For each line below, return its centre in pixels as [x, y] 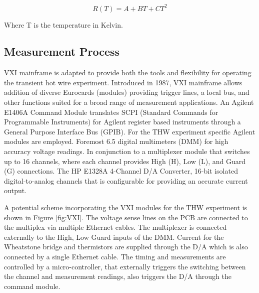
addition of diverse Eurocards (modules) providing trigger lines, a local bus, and [127, 92]
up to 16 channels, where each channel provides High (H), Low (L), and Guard [125, 161]
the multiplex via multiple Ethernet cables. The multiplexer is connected [115, 227]
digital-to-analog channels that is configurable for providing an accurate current [126, 180]
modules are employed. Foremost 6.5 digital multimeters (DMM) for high [116, 141]
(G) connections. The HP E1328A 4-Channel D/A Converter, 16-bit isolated [121, 171]
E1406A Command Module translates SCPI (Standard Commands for [111, 112]
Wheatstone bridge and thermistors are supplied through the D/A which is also [126, 247]
